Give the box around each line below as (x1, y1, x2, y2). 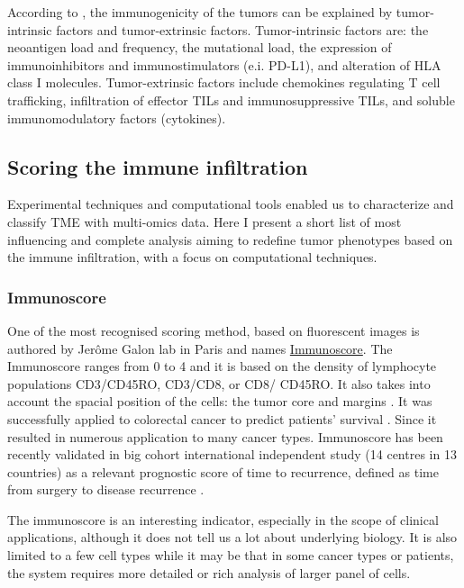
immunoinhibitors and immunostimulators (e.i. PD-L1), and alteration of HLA (7, 55, 441, 74)
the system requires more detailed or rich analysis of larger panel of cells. (7, 563, 411, 582)
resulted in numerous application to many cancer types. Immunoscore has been (7, 427, 443, 446)
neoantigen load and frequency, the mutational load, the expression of (7, 38, 392, 57)
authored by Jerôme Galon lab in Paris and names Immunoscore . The (7, 339, 393, 357)
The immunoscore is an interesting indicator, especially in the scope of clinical (7, 510, 439, 529)
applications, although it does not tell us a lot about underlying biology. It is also (7, 528, 458, 547)
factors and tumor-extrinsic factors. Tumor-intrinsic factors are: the (56, 20, 429, 39)
